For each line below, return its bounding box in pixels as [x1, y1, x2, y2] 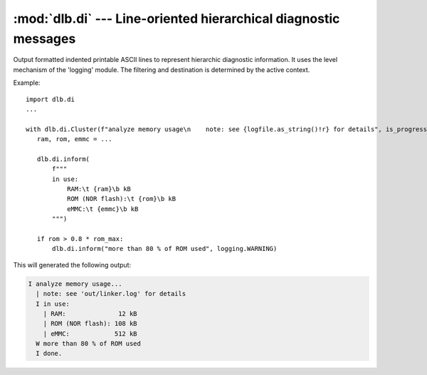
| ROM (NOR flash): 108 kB [43, 319, 138, 328]
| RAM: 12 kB [43, 309, 138, 317]
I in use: [36, 299, 70, 308]
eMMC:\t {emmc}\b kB [66, 205, 139, 213]
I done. [36, 349, 63, 358]
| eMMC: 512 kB [43, 329, 138, 338]
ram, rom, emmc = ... [36, 135, 112, 143]
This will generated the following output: [13, 260, 132, 269]
